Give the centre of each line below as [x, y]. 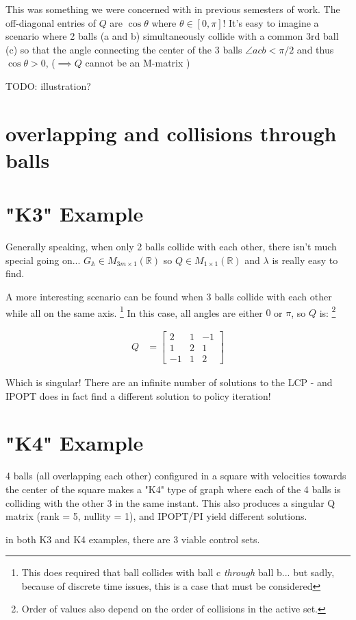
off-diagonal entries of [51, 22]
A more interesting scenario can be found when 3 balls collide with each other [169, 297]
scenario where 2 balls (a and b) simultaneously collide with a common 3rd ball [172, 36]
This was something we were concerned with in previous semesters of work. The [173, 9]
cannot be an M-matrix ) [138, 63]
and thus [315, 49]
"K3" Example [75, 214]
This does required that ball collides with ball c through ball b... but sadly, [178, 572]
